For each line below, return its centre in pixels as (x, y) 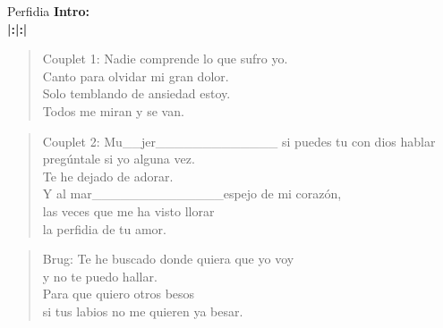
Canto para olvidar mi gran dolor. (136, 76)
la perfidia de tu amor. (104, 228)
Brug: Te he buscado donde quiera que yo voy (168, 259)
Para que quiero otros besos (119, 294)
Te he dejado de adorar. (108, 176)
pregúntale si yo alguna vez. (119, 159)
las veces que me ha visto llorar (128, 210)
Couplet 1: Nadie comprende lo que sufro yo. (165, 59)
